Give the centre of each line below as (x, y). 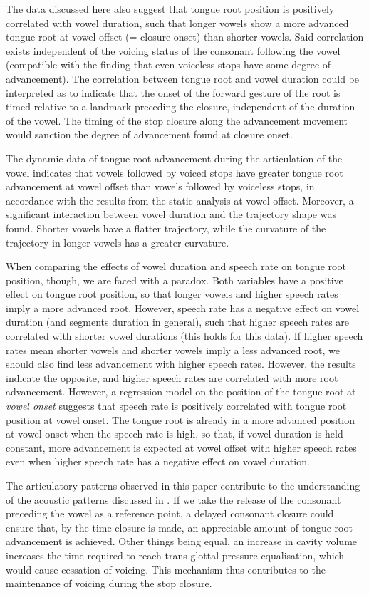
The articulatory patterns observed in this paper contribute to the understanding (183, 485)
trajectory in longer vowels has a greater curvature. (118, 242)
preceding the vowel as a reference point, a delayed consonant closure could (170, 513)
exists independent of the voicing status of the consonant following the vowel (173, 50)
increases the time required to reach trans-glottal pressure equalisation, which (175, 555)
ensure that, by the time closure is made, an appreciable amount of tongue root (179, 527)
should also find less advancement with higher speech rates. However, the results (181, 364)
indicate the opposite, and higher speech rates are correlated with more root (172, 377)
